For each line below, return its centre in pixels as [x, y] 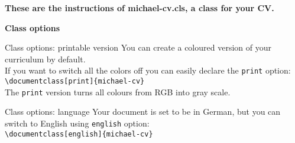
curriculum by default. [45, 59]
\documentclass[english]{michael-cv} [79, 134]
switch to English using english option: [77, 123]
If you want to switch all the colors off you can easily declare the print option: [148, 70]
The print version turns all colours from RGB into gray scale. [118, 92]
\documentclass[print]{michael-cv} [75, 82]
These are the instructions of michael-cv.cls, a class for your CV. [140, 8]
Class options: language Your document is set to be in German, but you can [143, 112]
